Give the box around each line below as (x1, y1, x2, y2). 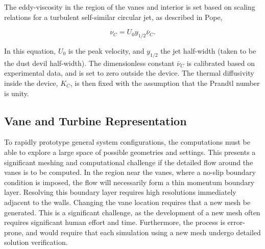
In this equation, (4, 45, 56, 56)
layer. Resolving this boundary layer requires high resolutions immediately (4, 187, 236, 197)
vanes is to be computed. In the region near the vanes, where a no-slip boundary (4, 167, 256, 177)
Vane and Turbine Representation (4, 112, 187, 128)
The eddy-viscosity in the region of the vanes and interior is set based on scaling (4, 2, 255, 12)
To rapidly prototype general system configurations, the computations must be (4, 137, 251, 147)
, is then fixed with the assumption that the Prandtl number (70, 77, 260, 88)
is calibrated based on (186, 57, 255, 68)
